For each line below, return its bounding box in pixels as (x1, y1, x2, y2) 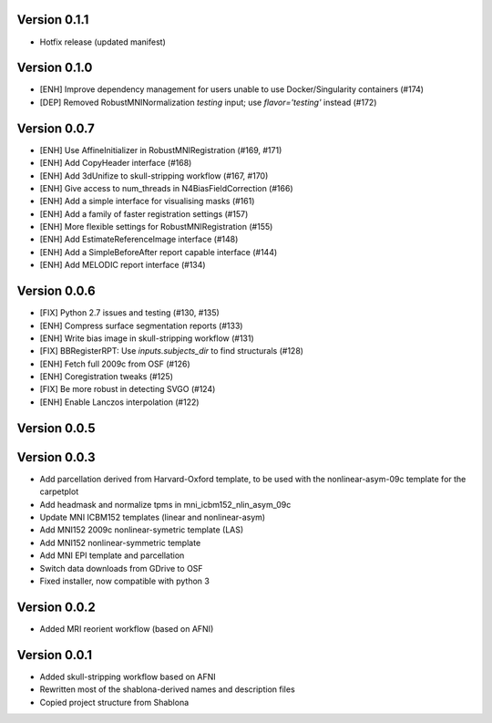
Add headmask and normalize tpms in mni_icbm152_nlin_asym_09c (39, 499, 292, 510)
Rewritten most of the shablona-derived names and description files (39, 684, 295, 695)
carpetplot (39, 486, 79, 497)
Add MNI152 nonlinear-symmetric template (39, 537, 201, 548)
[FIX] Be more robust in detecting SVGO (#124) (39, 384, 216, 395)
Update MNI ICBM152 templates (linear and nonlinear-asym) (39, 511, 266, 522)
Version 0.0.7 (16, 120, 96, 136)
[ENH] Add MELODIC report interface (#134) (39, 260, 206, 271)
